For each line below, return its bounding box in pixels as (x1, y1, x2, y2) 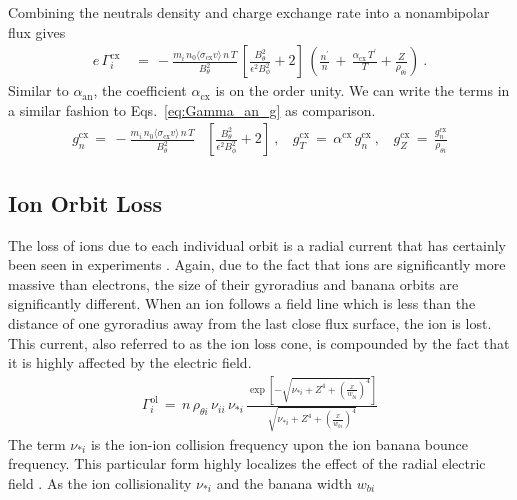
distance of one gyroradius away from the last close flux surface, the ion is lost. (8, 313, 492, 334)
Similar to (8, 80, 69, 101)
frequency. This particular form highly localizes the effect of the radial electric (8, 453, 486, 474)
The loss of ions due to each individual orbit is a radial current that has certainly (8, 234, 506, 255)
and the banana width (216, 473, 353, 494)
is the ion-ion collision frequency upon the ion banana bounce (90, 433, 468, 454)
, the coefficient (93, 80, 187, 101)
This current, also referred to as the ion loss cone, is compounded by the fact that (8, 332, 510, 353)
